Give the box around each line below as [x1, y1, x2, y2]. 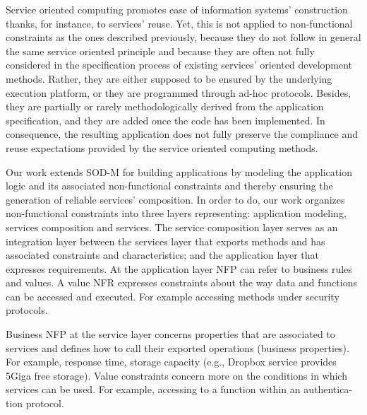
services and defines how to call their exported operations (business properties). [6, 340, 349, 355]
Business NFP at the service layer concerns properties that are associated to [6, 327, 335, 341]
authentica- [303, 382, 353, 397]
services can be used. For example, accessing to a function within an [6, 382, 301, 397]
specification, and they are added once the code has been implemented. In [6, 112, 325, 127]
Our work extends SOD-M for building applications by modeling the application [6, 164, 352, 179]
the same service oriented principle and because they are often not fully [6, 43, 315, 58]
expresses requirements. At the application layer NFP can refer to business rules [6, 261, 352, 276]
